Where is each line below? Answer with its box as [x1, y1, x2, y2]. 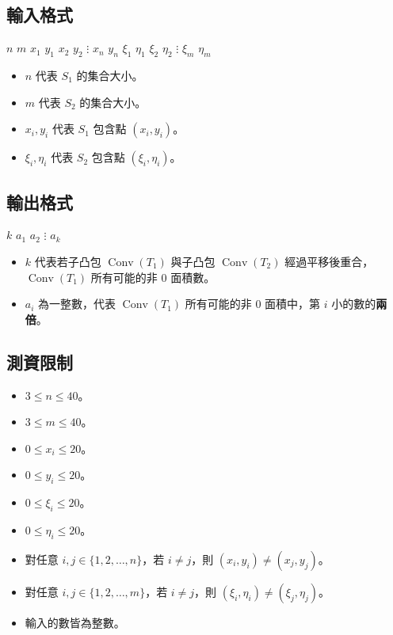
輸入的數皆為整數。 [25, 614, 125, 630]
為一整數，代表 [38, 295, 116, 312]
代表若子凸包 [34, 253, 101, 269]
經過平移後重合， [284, 253, 374, 269]
